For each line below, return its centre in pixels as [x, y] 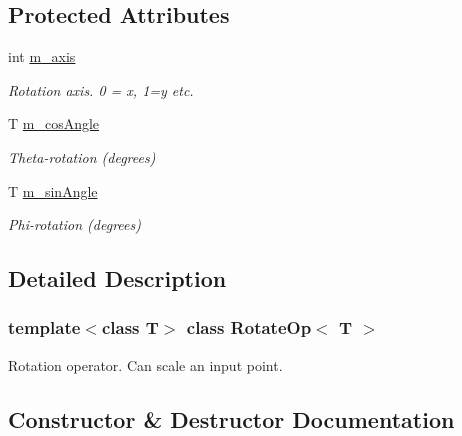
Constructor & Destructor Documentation [231, 418]
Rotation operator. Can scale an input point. [145, 364]
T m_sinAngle [53, 190]
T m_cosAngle [54, 123]
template [44, 327]
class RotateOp [249, 327]
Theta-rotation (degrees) [82, 156]
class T [130, 327]
